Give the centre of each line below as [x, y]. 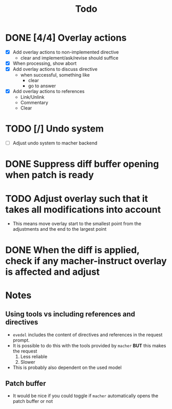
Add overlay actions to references [49, 91]
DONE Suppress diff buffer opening [82, 164]
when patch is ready [50, 175]
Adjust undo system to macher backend [55, 143]
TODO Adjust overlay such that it [77, 199]
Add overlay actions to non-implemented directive [66, 52]
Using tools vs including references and [70, 314]
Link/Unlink [32, 97]
